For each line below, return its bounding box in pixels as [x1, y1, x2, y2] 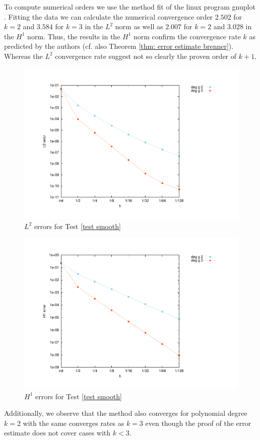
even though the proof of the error [145, 417, 251, 428]
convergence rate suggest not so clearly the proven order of [55, 50, 237, 61]
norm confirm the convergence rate [134, 31, 241, 41]
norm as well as [115, 21, 163, 32]
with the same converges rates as [23, 417, 124, 428]
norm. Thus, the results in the [27, 31, 120, 41]
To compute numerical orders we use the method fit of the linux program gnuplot [4, 2, 255, 12]
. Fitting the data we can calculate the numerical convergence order [4, 11, 213, 22]
